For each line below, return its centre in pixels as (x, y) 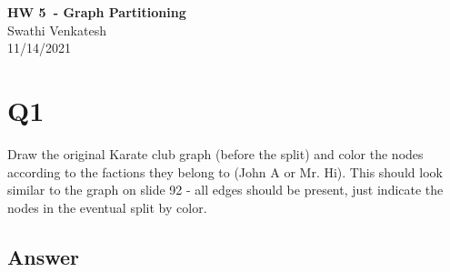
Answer (44, 256)
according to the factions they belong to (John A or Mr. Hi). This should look (225, 171)
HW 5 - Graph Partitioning (97, 12)
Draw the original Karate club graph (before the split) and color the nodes (215, 153)
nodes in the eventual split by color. (107, 207)
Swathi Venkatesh (57, 30)
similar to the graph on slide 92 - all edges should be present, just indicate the (225, 190)
